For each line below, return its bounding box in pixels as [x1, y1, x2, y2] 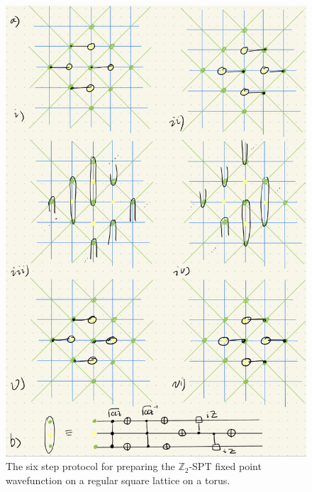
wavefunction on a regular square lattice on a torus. [6, 472, 230, 487]
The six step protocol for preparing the [6, 459, 175, 474]
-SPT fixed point [189, 459, 262, 474]
